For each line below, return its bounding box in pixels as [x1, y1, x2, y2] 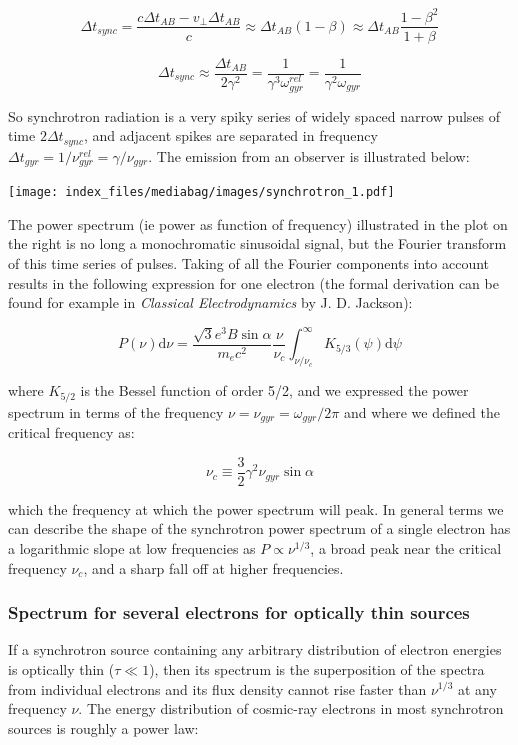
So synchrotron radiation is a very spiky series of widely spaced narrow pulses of [8, 105, 501, 126]
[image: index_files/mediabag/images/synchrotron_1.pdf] [8, 185, 395, 200]
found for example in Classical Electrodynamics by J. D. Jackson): [8, 292, 413, 313]
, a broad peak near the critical [310, 537, 502, 558]
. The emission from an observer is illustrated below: [148, 145, 470, 166]
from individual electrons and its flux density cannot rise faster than [8, 678, 427, 699]
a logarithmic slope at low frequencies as [8, 537, 256, 558]
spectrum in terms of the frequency [8, 401, 224, 422]
